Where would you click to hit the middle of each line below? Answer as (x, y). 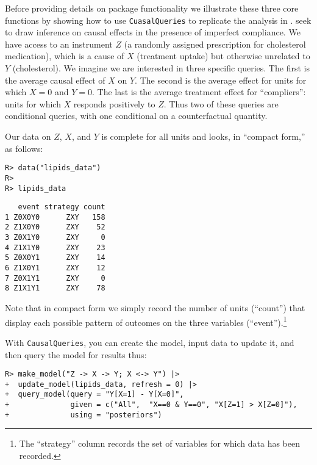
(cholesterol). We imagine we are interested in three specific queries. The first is (161, 68)
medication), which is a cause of (65, 56)
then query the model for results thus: (76, 354)
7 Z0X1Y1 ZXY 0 (55, 278)
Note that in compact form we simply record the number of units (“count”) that (155, 308)
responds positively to (114, 103)
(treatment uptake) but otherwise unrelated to (223, 56)
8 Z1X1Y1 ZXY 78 (55, 288)
